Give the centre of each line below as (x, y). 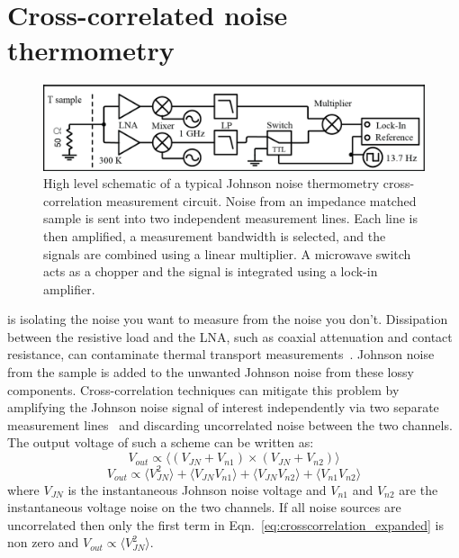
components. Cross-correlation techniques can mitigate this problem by (203, 389)
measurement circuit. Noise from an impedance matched (261, 200)
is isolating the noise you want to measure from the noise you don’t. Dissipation (228, 319)
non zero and (43, 542)
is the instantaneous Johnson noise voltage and (197, 489)
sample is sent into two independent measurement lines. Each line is (230, 218)
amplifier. (69, 288)
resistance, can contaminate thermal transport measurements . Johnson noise (221, 354)
